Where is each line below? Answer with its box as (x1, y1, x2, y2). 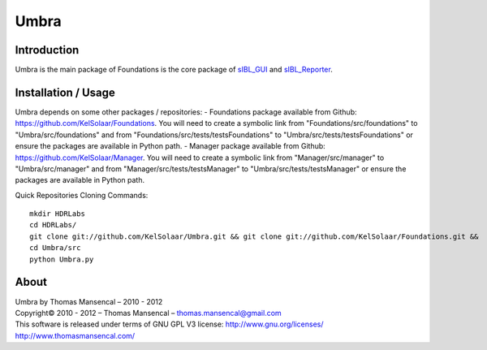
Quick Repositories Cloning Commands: (15, 190, 149, 200)
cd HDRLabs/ (29, 220, 77, 230)
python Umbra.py (29, 254, 94, 264)
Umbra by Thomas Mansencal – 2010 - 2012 (15, 296, 163, 306)
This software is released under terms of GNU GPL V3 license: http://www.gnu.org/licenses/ (15, 319, 324, 329)
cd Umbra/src (29, 244, 81, 253)
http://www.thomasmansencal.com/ (15, 331, 136, 340)
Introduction (15, 43, 80, 57)
